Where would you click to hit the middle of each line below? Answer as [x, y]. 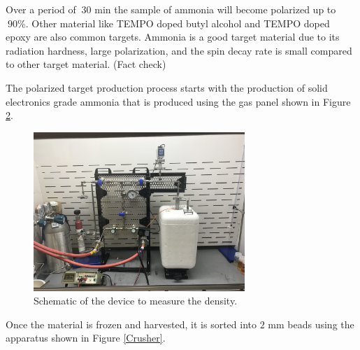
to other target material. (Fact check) [86, 64]
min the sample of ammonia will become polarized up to [215, 9]
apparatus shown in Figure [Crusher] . [86, 338]
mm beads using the [311, 324]
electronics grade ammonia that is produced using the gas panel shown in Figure [178, 101]
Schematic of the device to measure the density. [136, 301]
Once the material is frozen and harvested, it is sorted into [131, 324]
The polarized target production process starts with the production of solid [167, 87]
